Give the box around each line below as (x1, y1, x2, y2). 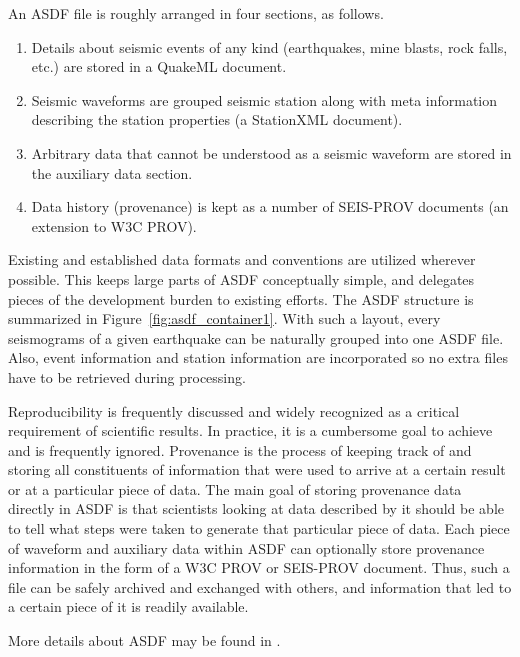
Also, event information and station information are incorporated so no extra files (8, 347, 508, 368)
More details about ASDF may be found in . (8, 630, 281, 651)
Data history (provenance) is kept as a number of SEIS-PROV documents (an (31, 196, 509, 217)
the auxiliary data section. (31, 162, 193, 183)
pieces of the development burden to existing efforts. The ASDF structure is (8, 288, 474, 309)
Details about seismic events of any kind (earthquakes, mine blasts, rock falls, (31, 36, 508, 57)
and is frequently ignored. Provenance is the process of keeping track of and (8, 439, 472, 460)
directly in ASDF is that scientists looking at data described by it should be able (8, 498, 505, 519)
